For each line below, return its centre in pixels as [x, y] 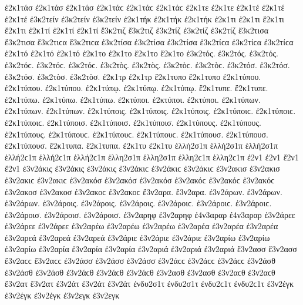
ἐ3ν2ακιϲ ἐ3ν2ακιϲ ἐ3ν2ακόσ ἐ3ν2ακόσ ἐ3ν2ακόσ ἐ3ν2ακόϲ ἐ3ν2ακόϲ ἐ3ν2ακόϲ [140, 180]
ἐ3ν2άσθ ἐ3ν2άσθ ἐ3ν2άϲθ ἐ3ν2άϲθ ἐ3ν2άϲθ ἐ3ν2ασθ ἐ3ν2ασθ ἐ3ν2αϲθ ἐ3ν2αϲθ [140, 272]
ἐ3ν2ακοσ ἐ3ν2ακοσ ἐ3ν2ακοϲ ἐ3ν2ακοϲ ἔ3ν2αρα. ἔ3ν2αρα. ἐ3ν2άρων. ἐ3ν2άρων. [144, 191]
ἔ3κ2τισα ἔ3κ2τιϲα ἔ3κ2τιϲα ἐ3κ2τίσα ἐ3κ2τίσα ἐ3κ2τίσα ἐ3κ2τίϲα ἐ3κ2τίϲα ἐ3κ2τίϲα [149, 41]
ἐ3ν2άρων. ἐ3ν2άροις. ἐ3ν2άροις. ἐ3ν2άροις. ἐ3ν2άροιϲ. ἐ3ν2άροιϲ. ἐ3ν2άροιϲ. [138, 203]
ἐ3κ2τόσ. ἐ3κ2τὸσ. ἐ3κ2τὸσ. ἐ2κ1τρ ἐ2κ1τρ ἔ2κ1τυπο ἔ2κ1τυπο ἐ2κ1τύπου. [133, 76]
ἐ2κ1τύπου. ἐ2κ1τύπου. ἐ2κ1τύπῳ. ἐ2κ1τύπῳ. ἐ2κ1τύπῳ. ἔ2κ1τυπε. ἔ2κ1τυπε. [137, 88]
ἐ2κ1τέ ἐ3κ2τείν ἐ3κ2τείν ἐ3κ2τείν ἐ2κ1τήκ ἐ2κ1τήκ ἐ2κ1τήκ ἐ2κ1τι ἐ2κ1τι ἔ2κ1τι [144, 19]
